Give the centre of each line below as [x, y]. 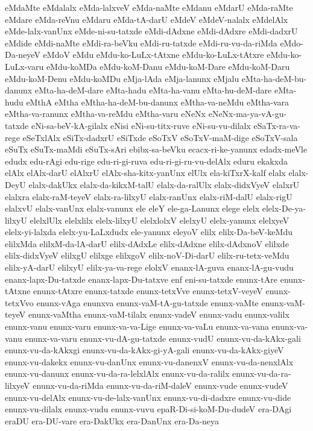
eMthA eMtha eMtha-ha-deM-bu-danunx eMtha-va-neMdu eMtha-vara [158, 102]
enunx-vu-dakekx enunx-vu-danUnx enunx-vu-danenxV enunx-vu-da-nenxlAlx [149, 361]
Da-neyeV [23, 55]
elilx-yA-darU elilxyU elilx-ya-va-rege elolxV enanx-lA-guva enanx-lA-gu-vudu [149, 267]
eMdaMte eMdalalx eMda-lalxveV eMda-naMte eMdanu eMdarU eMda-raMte [149, 7]
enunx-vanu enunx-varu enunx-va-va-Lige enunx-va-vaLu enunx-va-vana [137, 326]
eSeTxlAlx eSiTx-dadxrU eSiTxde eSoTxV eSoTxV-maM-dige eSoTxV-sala [160, 137]
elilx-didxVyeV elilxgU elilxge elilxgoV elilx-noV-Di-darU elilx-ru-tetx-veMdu [147, 255]
